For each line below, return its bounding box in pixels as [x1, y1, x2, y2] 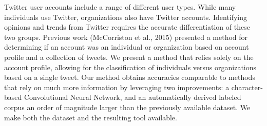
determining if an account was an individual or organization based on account [4, 41, 249, 52]
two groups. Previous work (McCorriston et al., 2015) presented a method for [4, 31, 248, 42]
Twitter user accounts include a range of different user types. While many [4, 2, 236, 12]
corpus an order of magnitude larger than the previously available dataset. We [4, 101, 251, 112]
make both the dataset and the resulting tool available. [4, 112, 177, 122]
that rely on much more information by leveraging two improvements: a [4, 81, 230, 92]
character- [231, 81, 263, 92]
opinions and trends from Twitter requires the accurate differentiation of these [4, 22, 250, 32]
